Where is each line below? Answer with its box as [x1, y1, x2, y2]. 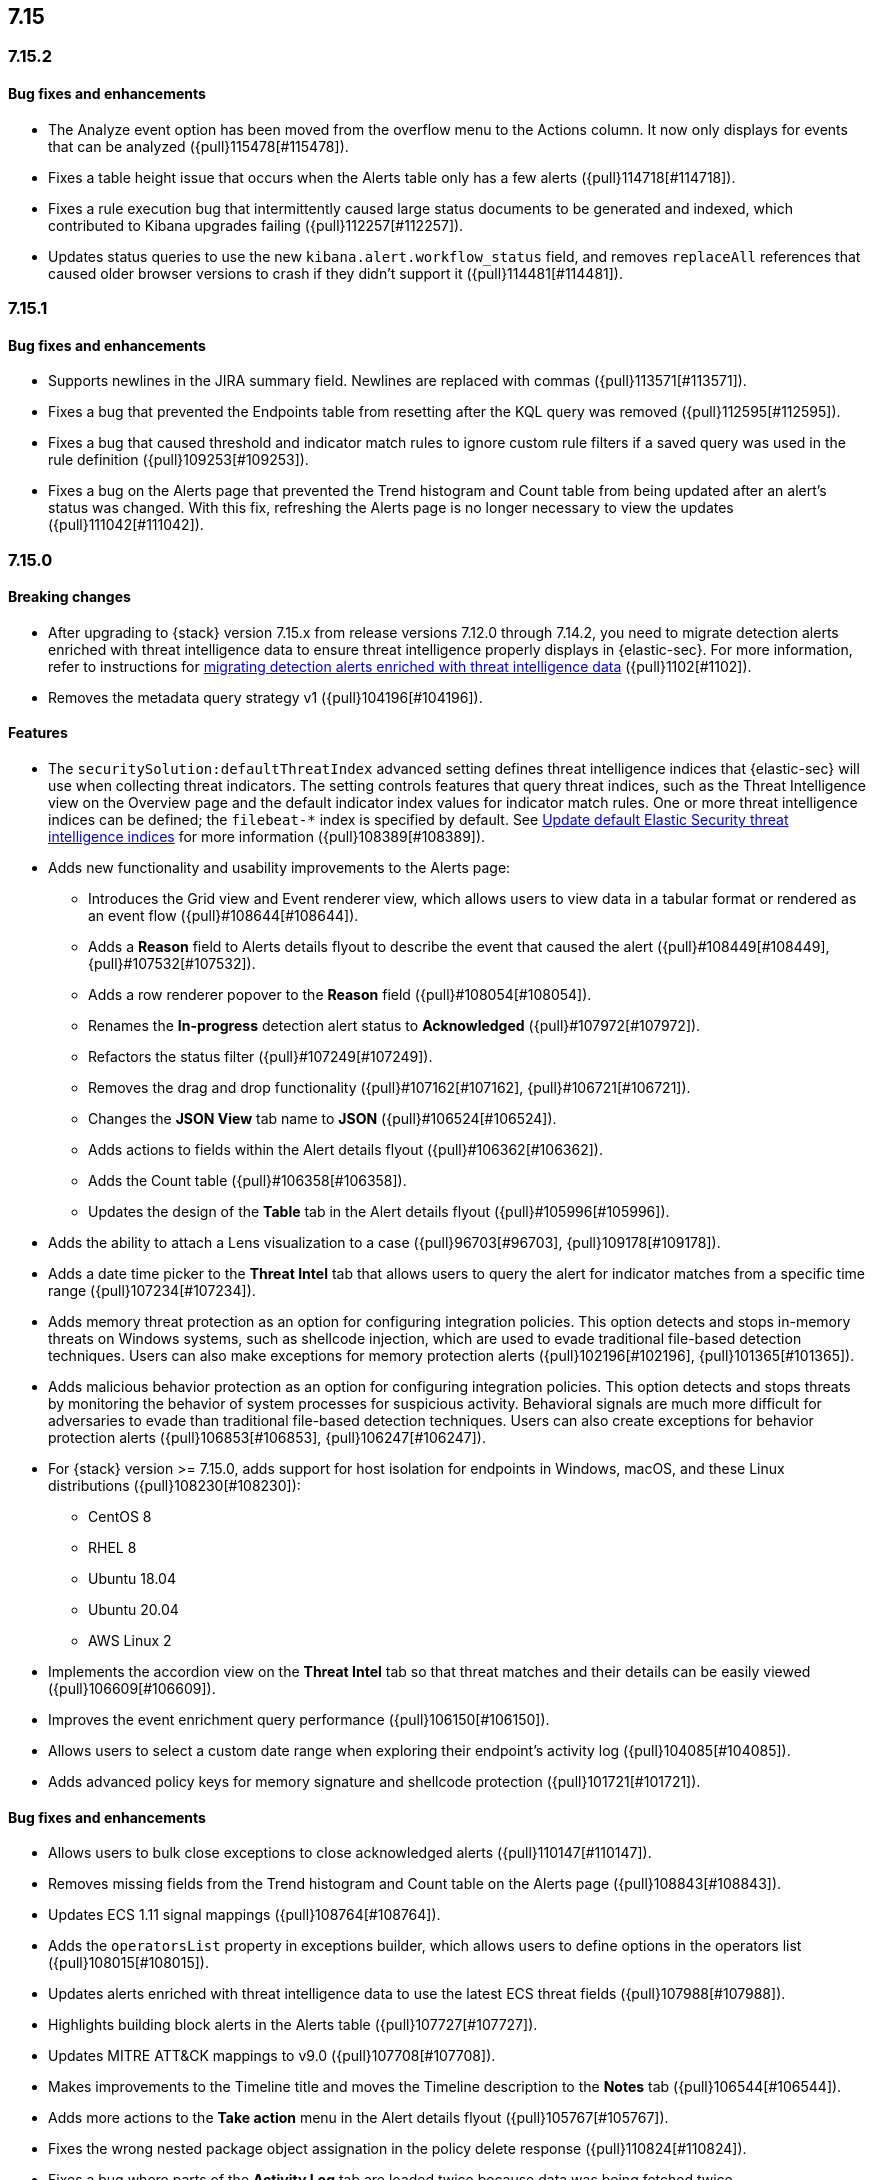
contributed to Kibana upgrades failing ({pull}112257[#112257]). [48, 216, 464, 234]
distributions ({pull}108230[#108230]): [48, 1477, 301, 1495]
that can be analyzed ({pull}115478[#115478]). [48, 137, 349, 155]
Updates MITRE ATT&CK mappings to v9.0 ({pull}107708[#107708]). [48, 2047, 496, 2065]
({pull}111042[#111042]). [48, 516, 204, 534]
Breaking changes [8, 588, 131, 606]
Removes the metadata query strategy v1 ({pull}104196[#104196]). [48, 688, 483, 706]
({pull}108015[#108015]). [48, 1954, 209, 1972]
